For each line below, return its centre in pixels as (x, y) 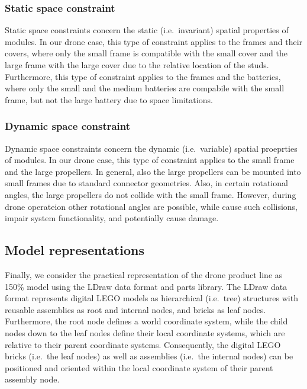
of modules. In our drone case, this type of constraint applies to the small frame (150, 160)
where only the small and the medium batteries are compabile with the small (145, 88)
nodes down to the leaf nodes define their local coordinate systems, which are (145, 332)
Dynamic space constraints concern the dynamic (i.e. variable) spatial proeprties (151, 148)
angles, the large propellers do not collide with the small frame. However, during (151, 194)
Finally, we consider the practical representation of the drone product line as (144, 274)
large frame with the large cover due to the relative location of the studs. (137, 65)
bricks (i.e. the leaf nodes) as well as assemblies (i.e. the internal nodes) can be (149, 356)
